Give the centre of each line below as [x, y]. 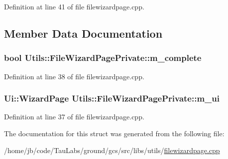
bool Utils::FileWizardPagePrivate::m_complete [103, 58]
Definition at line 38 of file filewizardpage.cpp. [74, 76]
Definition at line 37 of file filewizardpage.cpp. [74, 117]
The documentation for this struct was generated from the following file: [114, 133]
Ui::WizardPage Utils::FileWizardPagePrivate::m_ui [112, 98]
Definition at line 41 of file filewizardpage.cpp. [74, 6]
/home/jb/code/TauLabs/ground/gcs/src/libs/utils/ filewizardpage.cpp [112, 150]
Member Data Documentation [83, 33]
